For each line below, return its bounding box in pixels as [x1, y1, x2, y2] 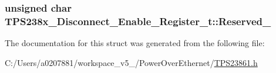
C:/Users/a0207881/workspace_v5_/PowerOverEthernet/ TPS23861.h [5, 56, 258, 68]
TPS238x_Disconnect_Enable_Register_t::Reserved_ [5, 13, 271, 28]
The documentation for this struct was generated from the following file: [5, 37, 265, 49]
